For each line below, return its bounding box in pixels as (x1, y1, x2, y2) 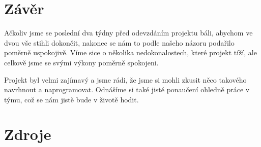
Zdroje (4, 124, 51, 144)
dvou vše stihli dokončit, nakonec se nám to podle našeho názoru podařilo (4, 37, 235, 48)
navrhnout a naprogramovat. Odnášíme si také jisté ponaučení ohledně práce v (4, 84, 250, 95)
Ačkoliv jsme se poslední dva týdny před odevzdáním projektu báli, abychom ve (4, 27, 253, 38)
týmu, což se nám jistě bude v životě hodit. (4, 94, 139, 104)
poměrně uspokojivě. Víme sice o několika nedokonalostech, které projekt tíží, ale (4, 47, 257, 58)
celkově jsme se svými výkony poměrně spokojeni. (4, 57, 159, 67)
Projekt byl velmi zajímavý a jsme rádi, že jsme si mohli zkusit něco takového (4, 74, 247, 85)
